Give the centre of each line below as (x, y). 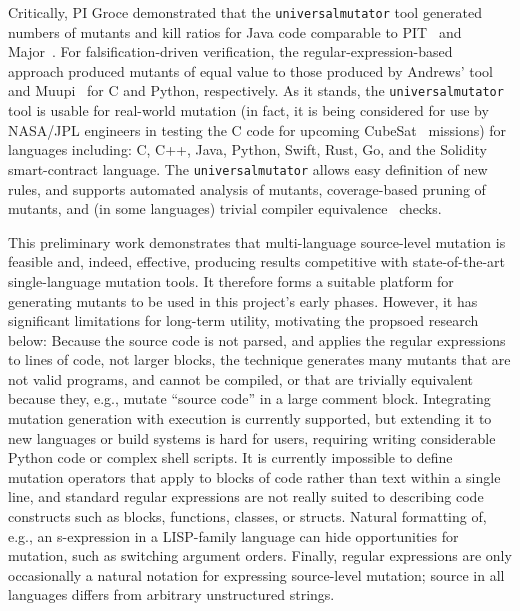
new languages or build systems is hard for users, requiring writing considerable (252, 437)
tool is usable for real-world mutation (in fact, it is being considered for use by (248, 110)
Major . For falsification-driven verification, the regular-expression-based (230, 51)
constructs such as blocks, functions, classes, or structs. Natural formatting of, (247, 516)
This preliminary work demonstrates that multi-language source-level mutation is (257, 241)
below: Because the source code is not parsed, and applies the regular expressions (257, 339)
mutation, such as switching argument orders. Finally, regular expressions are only (260, 555)
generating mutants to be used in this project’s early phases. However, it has (243, 300)
